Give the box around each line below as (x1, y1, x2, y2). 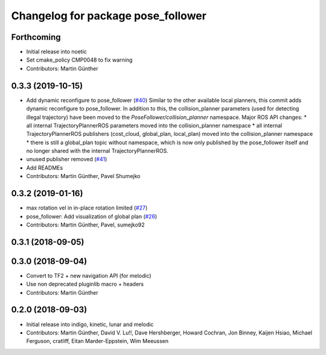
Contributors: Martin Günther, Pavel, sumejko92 (26, 221, 145, 228)
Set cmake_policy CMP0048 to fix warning (26, 56, 133, 63)
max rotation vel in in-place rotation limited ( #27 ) (26, 204, 148, 211)
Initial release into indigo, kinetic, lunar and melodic (26, 321, 154, 328)
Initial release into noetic (26, 48, 88, 56)
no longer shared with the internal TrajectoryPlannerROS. (26, 147, 168, 155)
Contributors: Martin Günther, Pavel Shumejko (26, 173, 141, 180)
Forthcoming (11, 32, 61, 42)
